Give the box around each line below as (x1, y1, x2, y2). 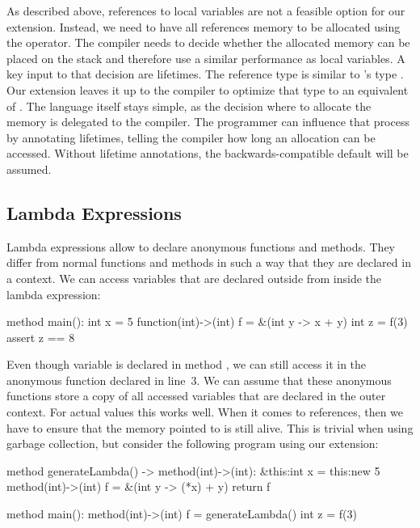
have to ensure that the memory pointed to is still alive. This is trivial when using (6, 419, 414, 436)
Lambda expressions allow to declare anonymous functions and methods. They (6, 238, 396, 255)
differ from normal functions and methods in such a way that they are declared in (6, 254, 411, 271)
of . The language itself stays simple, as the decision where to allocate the (6, 97, 372, 114)
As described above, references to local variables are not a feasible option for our (6, 2, 405, 19)
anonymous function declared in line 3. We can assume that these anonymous (6, 371, 392, 388)
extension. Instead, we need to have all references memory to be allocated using (6, 18, 401, 35)
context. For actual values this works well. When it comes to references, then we (6, 403, 404, 420)
